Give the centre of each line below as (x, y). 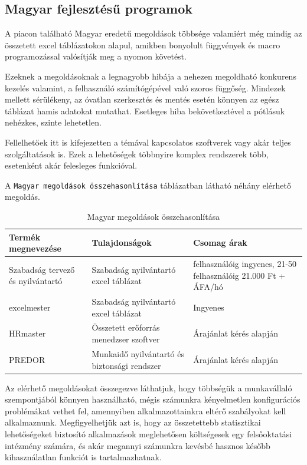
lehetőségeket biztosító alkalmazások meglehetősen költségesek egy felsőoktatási (148, 433)
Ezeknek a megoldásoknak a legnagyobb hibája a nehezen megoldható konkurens (151, 76)
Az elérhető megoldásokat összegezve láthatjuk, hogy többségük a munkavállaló (148, 387)
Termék (25, 237)
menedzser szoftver (126, 339)
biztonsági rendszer (126, 365)
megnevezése (35, 248)
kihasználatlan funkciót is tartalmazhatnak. (83, 457)
